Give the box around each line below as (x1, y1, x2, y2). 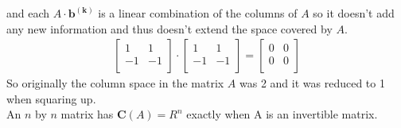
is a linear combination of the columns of (98, 5, 298, 21)
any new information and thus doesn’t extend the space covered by (6, 20, 333, 37)
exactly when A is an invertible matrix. (186, 106, 378, 122)
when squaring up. (6, 90, 96, 107)
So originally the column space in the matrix (6, 75, 224, 91)
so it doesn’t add (313, 5, 395, 21)
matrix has (60, 106, 114, 122)
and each (6, 5, 50, 21)
